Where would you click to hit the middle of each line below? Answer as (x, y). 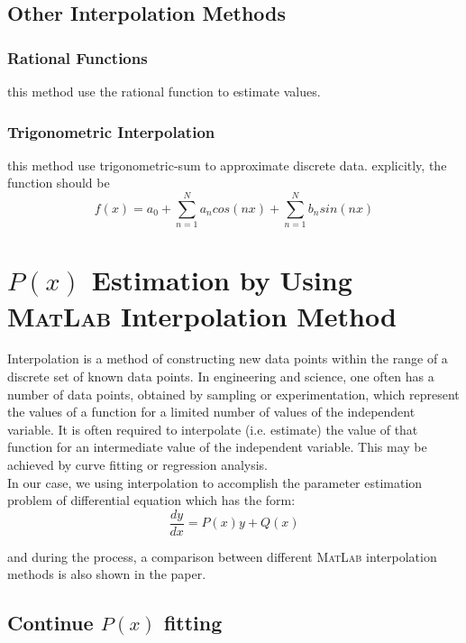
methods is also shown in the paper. (107, 574)
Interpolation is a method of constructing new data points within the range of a (228, 358)
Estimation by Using (222, 280)
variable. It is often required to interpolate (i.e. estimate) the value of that (213, 429)
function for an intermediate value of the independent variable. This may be (217, 447)
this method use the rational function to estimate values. (164, 91)
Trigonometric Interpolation (111, 131)
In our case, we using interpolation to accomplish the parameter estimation (215, 482)
